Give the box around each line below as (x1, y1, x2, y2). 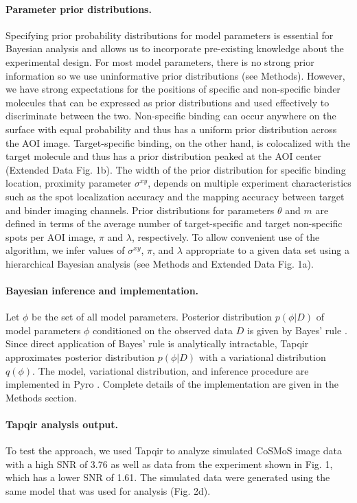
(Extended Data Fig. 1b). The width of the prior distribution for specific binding (5, 162, 346, 176)
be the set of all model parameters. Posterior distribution (32, 309, 273, 324)
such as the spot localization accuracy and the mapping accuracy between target (5, 189, 345, 203)
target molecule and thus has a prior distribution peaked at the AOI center (5, 149, 322, 163)
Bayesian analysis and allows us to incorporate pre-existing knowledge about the (5, 41, 344, 56)
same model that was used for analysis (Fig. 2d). (5, 484, 211, 498)
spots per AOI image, (5, 229, 96, 244)
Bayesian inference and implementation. (5, 283, 199, 298)
